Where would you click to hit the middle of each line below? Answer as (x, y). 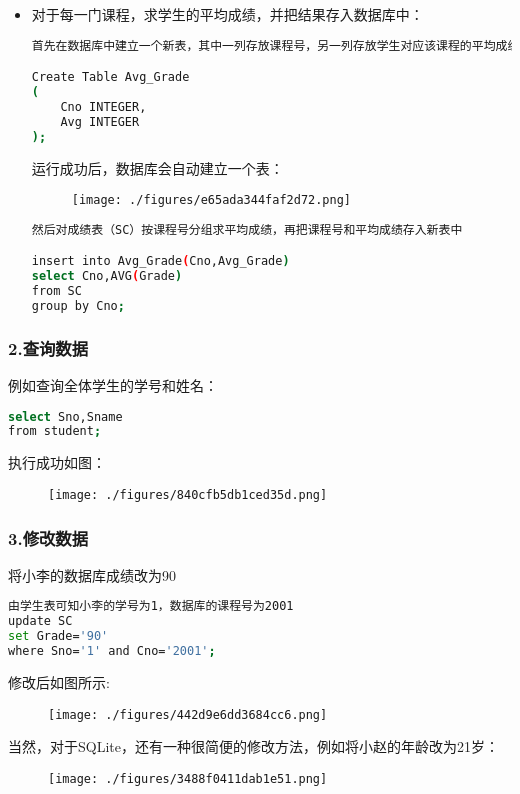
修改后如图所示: (59, 681)
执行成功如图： (57, 462)
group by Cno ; (78, 305)
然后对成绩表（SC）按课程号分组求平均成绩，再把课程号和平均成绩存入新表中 (247, 229)
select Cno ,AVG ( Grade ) (107, 276)
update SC (40, 621)
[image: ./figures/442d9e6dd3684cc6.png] (188, 714)
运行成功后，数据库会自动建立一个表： (157, 167)
